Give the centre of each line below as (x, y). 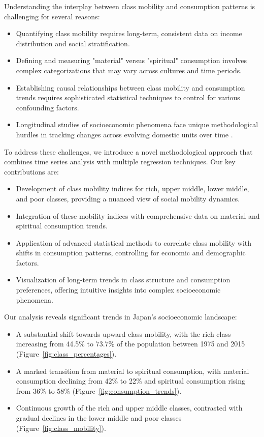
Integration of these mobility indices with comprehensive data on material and (138, 215)
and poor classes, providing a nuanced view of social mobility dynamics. (128, 198)
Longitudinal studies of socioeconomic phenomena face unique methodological (137, 124)
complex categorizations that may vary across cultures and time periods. (129, 70)
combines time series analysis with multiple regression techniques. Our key (120, 162)
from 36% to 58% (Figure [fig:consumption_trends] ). (99, 390)
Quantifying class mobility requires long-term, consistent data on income (129, 33)
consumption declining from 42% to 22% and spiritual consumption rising (130, 381)
